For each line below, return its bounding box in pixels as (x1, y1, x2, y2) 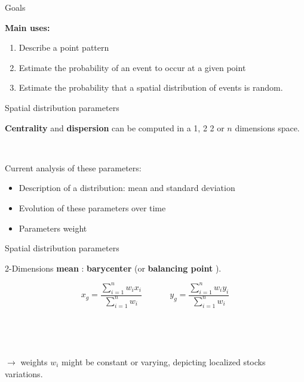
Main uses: (5, 21, 50, 33)
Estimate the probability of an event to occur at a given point (19, 61, 246, 73)
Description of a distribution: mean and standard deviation (19, 181, 235, 194)
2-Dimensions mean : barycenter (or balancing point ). (5, 261, 222, 274)
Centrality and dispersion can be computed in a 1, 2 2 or (5, 121, 225, 134)
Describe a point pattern (19, 41, 109, 54)
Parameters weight (19, 221, 87, 234)
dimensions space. (235, 121, 300, 134)
